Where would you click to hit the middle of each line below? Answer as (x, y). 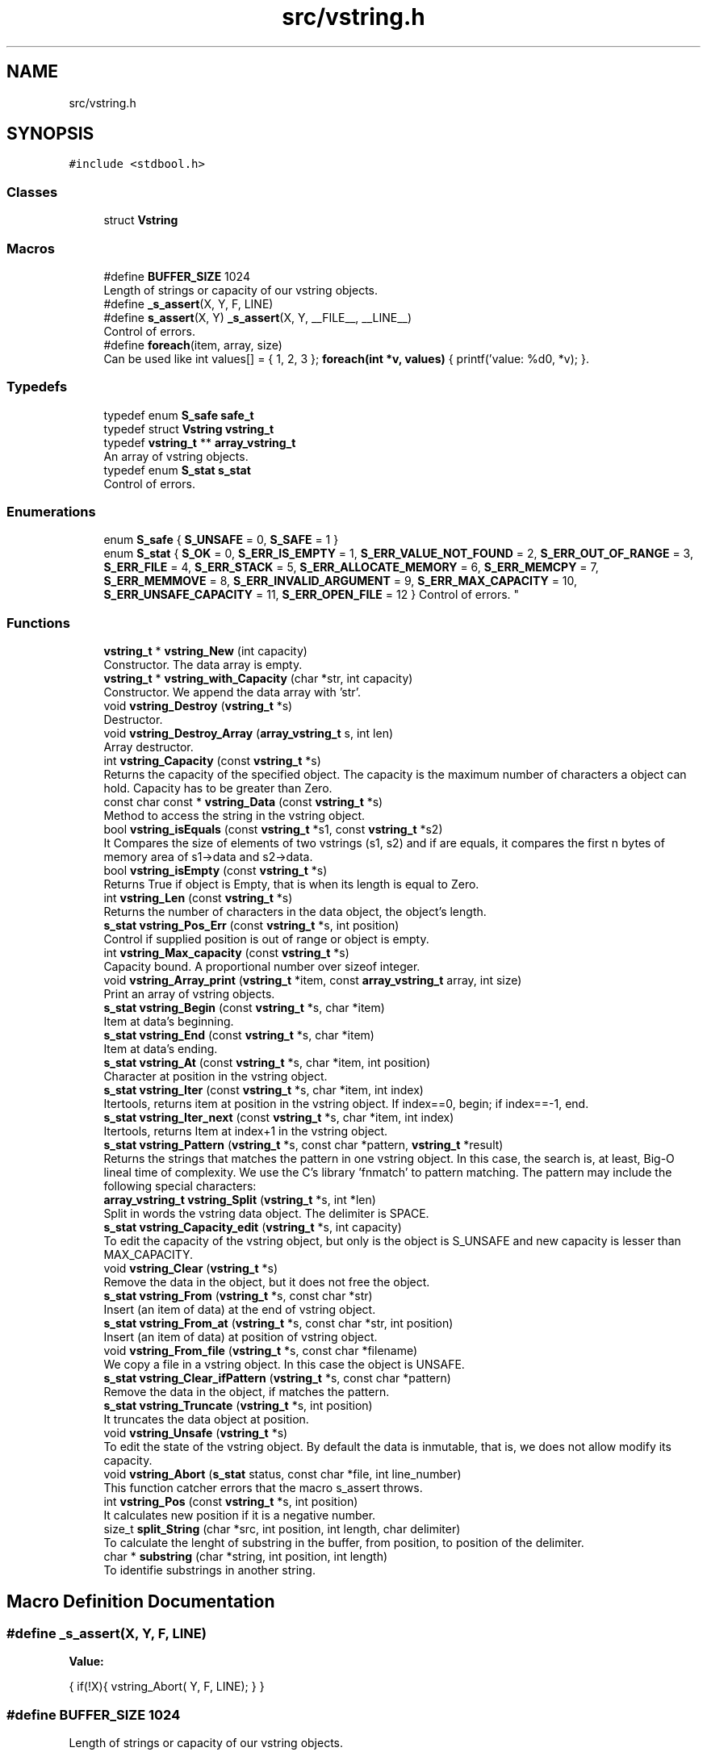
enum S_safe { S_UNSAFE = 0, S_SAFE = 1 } (221, 540)
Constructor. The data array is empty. (203, 665)
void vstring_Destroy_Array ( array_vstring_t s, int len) (249, 734)
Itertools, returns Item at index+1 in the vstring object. (246, 1131)
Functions (38, 623)
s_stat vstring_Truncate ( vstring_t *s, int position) (238, 1406)
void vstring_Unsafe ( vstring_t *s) (196, 1433)
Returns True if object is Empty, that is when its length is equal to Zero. (291, 884)
